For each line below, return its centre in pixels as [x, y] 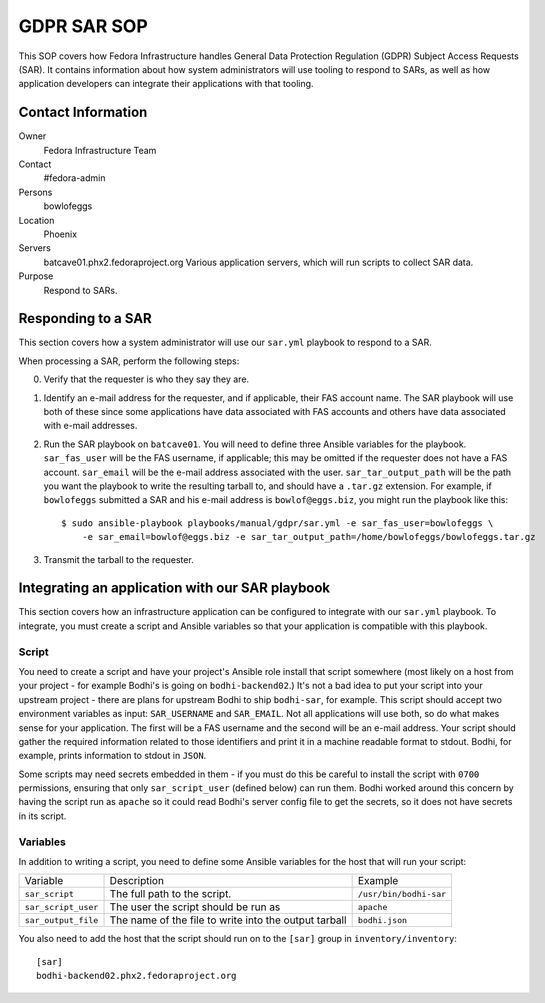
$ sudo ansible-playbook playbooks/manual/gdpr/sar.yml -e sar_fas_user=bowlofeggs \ [277, 523]
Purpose [36, 276]
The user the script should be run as [195, 907]
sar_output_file [61, 920]
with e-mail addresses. [90, 426]
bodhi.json [382, 920]
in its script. [42, 816]
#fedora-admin [74, 178]
